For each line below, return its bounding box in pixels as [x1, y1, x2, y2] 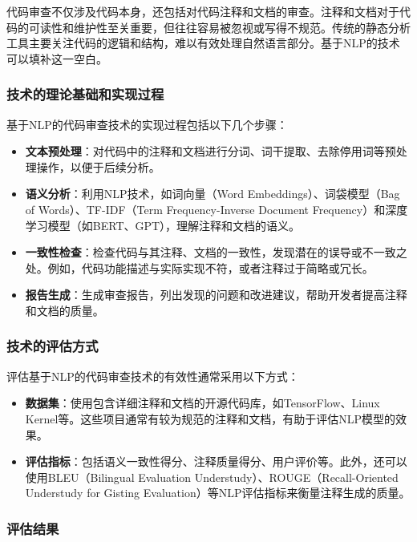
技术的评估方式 [6, 336, 99, 356]
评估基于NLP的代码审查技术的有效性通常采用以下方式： [6, 367, 299, 384]
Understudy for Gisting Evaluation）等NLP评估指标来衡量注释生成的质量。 [25, 484, 411, 501]
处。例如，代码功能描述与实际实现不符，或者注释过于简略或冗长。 [25, 259, 374, 276]
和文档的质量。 [25, 301, 104, 318]
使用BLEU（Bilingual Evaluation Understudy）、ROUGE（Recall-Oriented [25, 468, 399, 485]
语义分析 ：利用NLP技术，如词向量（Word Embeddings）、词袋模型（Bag [25, 185, 400, 202]
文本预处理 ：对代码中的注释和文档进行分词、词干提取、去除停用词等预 [25, 143, 396, 160]
